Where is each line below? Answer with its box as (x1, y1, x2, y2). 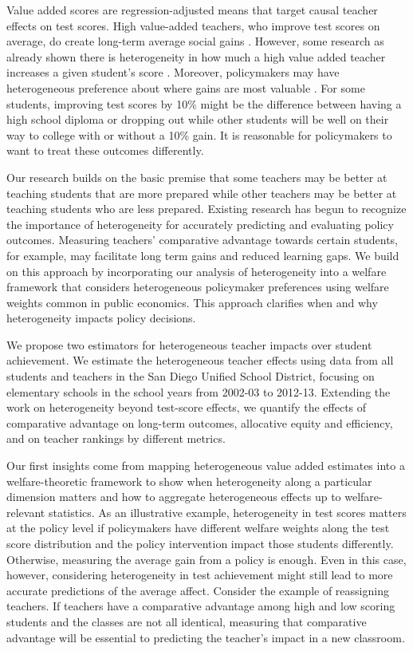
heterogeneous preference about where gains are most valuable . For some (6, 79, 365, 96)
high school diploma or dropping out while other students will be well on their (6, 111, 389, 128)
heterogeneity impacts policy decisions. (6, 310, 196, 326)
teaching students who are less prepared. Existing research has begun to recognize (6, 200, 407, 217)
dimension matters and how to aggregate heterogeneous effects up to (6, 488, 341, 505)
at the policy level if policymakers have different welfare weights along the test (6, 519, 390, 536)
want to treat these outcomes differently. (6, 142, 204, 159)
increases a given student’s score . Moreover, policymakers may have (6, 64, 340, 81)
